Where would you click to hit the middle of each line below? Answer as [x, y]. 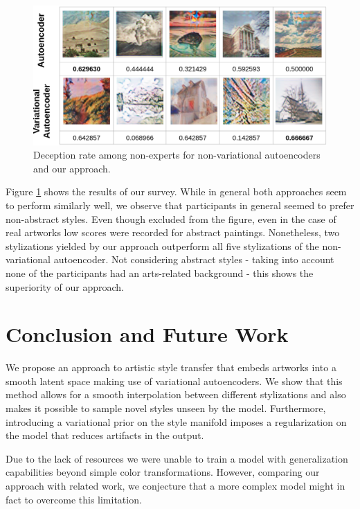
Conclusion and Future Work [147, 334]
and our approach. [72, 168]
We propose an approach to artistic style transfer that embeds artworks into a [171, 367]
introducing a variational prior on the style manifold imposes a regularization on [176, 421]
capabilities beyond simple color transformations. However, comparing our [163, 472]
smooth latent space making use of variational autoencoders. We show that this [174, 381]
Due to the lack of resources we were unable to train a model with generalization [177, 458]
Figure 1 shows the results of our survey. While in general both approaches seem [176, 191]
